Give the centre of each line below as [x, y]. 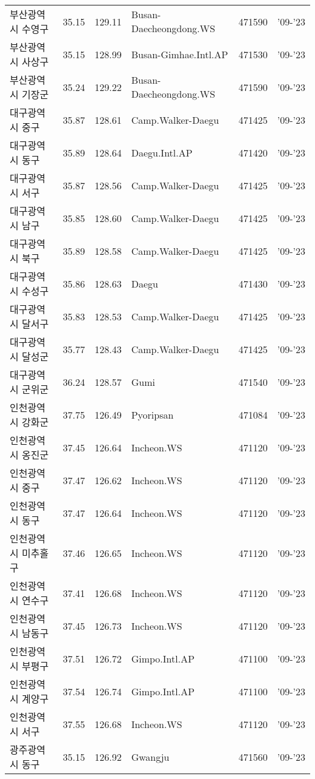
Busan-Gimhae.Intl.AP [180, 54]
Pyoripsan [152, 414]
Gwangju [150, 757]
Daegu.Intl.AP [162, 152]
